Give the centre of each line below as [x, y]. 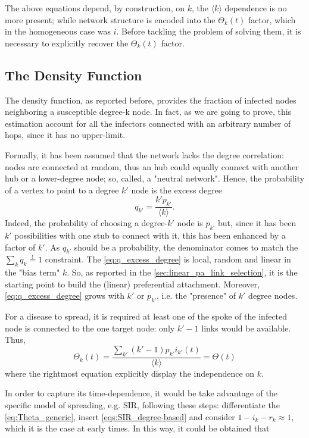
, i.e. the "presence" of [196, 295]
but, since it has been [257, 223]
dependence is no [256, 8]
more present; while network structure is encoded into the [110, 19]
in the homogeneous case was [58, 31]
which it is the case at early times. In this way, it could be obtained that [137, 428]
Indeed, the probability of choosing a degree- [86, 223]
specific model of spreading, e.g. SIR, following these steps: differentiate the [142, 404]
